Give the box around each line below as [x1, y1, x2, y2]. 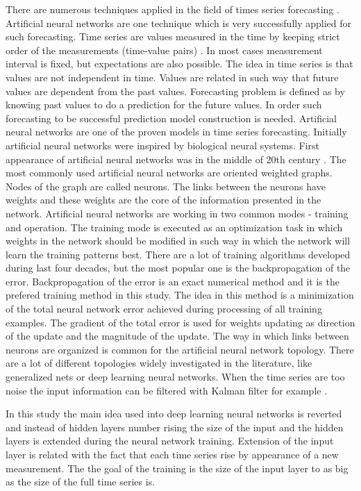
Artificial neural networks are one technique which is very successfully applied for [6, 15, 352, 30]
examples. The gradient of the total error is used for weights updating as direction [6, 315, 355, 329]
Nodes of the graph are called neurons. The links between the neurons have [6, 178, 326, 193]
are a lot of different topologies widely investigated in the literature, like [6, 356, 312, 370]
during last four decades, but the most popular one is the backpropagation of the [6, 260, 351, 275]
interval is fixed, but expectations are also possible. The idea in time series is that [6, 56, 353, 71]
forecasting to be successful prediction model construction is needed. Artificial [6, 110, 337, 125]
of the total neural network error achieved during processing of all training [6, 301, 322, 316]
